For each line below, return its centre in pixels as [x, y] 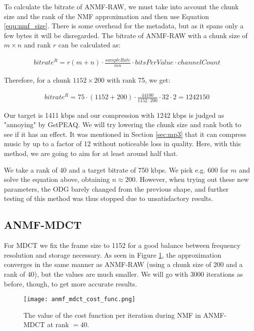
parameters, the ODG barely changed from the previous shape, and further [116, 188]
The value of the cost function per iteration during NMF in [112, 315]
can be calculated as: [89, 45]
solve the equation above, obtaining [57, 179]
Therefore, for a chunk [37, 80]
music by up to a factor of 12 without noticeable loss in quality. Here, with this [122, 143]
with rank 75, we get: [138, 80]
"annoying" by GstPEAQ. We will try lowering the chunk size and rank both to [123, 124]
